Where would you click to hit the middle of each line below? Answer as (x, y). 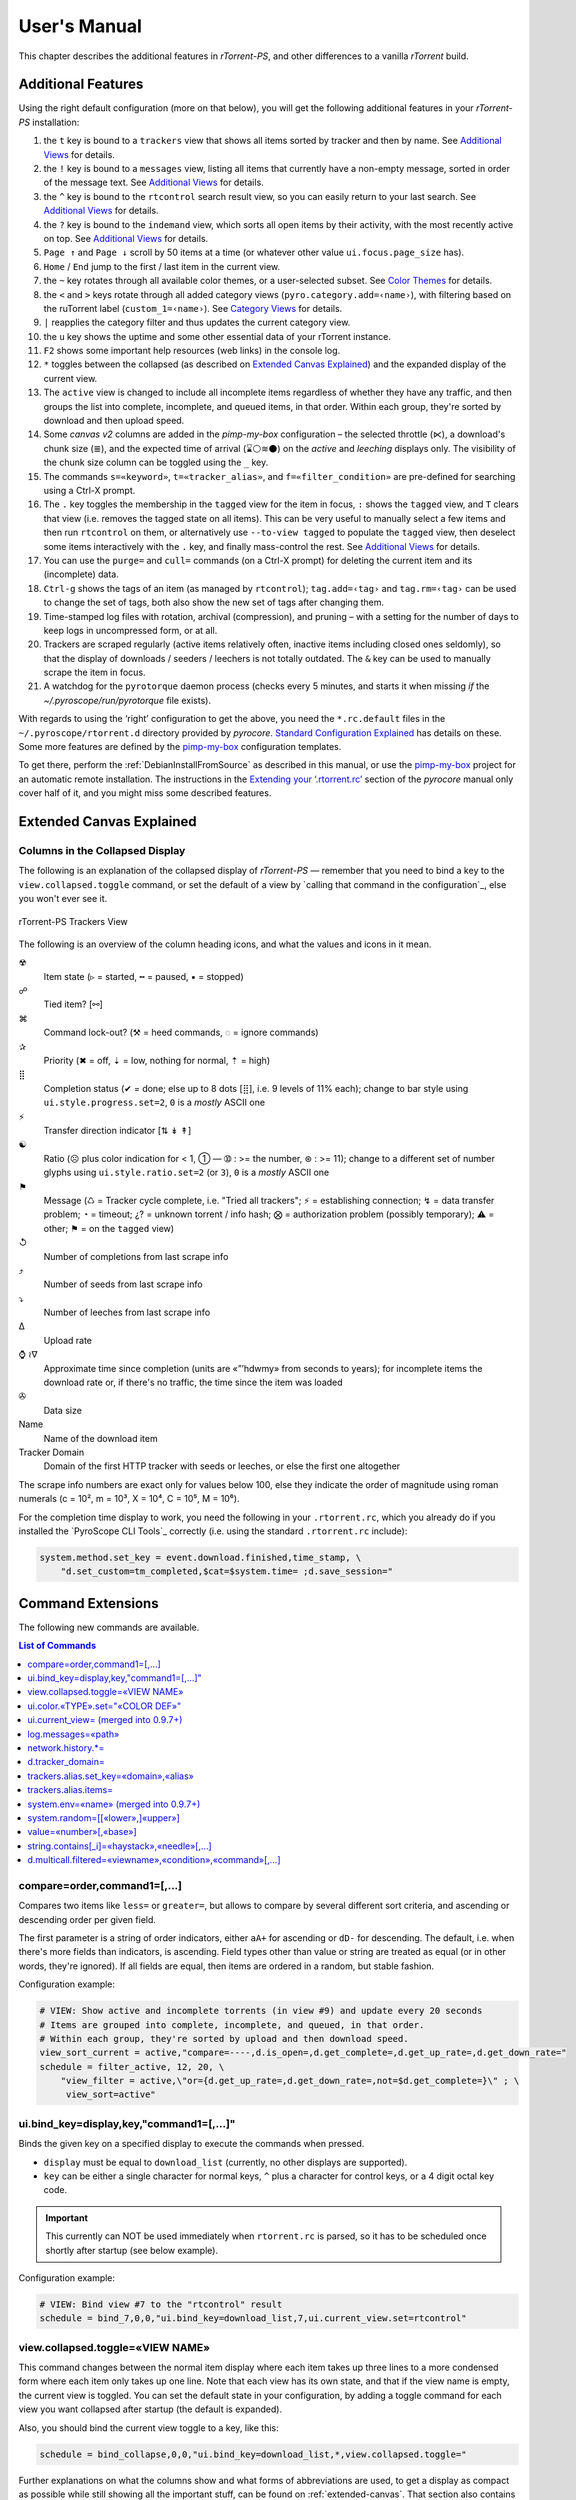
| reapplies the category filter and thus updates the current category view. (197, 322)
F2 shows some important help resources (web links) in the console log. (192, 351)
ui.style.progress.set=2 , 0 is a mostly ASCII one (154, 1102)
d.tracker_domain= (66, 1762)
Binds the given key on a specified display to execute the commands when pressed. (191, 2144)
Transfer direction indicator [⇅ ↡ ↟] (117, 1130)
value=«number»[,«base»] (82, 1832)
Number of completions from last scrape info (136, 1256)
